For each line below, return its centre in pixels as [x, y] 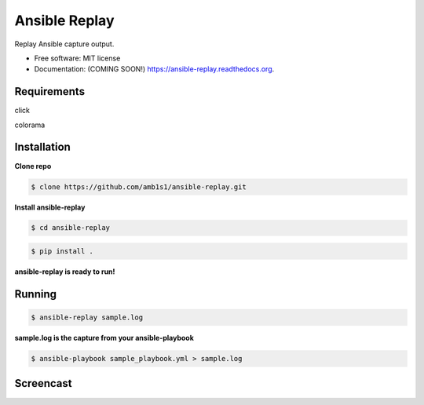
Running [36, 294]
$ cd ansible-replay [70, 228]
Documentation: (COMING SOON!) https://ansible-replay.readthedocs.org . [154, 69]
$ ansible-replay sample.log [87, 317]
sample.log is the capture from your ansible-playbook [104, 338]
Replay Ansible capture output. [64, 44]
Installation [42, 147]
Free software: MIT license [77, 58]
